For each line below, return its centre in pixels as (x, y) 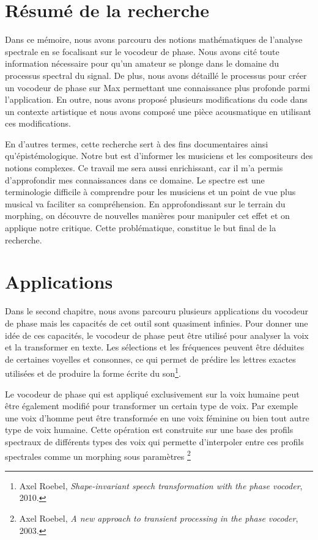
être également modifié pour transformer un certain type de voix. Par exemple (151, 406)
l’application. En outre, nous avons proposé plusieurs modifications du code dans (156, 99)
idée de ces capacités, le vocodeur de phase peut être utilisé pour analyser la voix (157, 335)
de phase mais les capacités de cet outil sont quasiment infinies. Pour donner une (157, 323)
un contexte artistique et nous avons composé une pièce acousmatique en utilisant (158, 111)
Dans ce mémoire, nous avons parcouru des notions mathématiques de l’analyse (154, 39)
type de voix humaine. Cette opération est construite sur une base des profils (149, 430)
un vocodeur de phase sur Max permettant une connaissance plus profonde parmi (157, 87)
